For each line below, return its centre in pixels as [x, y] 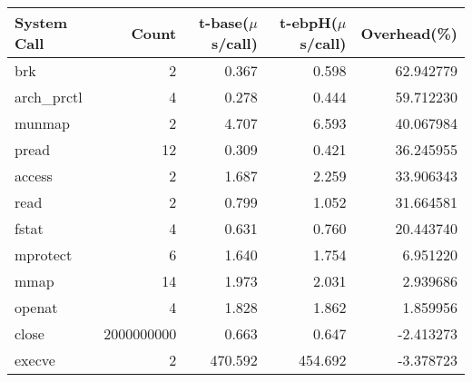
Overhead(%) [409, 33]
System [41, 22]
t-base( [224, 22]
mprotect [44, 255]
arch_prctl [49, 97]
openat [36, 307]
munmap [42, 123]
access [34, 176]
